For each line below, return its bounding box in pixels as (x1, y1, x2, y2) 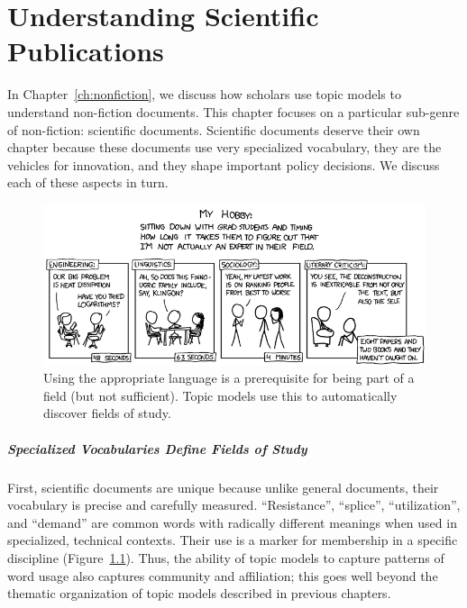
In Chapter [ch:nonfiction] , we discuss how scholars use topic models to (7, 85, 401, 104)
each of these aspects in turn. (7, 173, 169, 192)
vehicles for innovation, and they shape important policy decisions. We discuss (7, 155, 440, 174)
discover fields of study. (43, 404, 171, 422)
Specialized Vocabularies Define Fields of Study (7, 439, 307, 458)
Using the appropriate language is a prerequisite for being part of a (43, 368, 415, 387)
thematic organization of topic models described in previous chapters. (7, 584, 391, 603)
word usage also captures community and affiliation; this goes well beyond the (7, 566, 438, 585)
